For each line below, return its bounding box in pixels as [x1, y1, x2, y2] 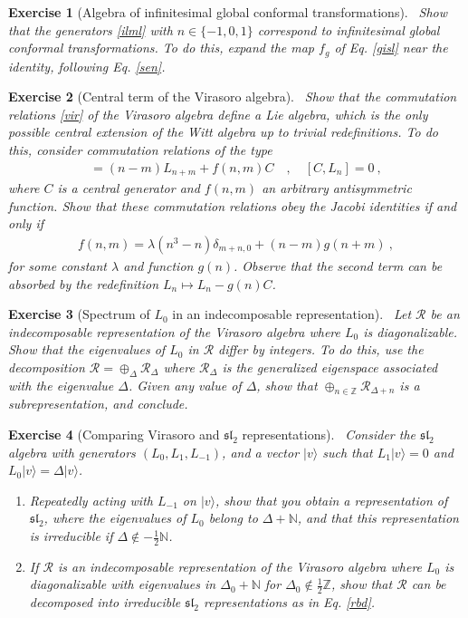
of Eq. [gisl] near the [334, 38, 448, 57]
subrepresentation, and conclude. [8, 394, 188, 413]
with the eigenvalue [8, 375, 114, 394]
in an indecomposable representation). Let [172, 304, 412, 323]
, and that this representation [297, 508, 459, 527]
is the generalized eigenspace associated [222, 357, 438, 376]
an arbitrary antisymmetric [262, 179, 412, 198]
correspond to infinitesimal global [257, 20, 440, 39]
